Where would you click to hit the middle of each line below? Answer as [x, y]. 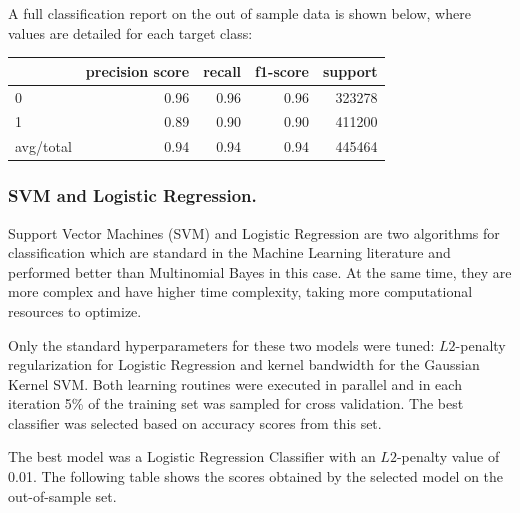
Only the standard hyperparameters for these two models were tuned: [221, 344]
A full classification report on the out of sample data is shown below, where [239, 13]
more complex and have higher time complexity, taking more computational [240, 291]
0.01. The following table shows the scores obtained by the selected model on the [256, 476]
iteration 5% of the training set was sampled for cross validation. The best [236, 403]
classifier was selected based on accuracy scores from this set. [195, 422]
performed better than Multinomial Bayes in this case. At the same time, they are [260, 271]
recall [222, 70]
